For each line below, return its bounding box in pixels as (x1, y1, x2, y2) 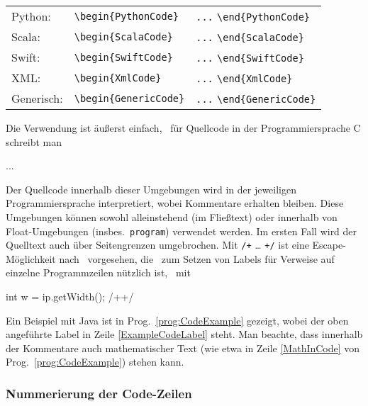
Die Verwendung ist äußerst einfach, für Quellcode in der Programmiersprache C (6, 120, 361, 135)
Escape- (312, 237, 346, 252)
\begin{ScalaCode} (74, 30, 173, 43)
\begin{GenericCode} (74, 92, 185, 104)
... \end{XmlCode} (196, 73, 293, 84)
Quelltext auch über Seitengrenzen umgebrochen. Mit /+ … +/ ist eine (6, 237, 309, 252)
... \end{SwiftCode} (196, 52, 304, 64)
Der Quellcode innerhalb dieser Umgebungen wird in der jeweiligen (6, 181, 296, 196)
